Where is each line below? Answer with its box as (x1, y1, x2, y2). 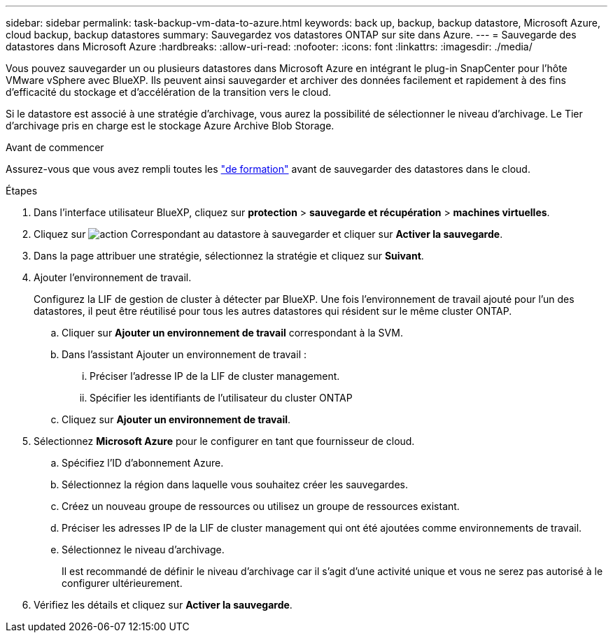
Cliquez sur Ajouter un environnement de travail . (62, 413, 291, 425)
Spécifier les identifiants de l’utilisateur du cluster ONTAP (90, 392, 353, 404)
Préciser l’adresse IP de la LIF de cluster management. (90, 370, 340, 382)
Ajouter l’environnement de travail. (34, 271, 192, 283)
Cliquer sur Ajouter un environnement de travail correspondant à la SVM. (62, 327, 403, 339)
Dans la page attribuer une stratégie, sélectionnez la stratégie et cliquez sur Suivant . (34, 250, 424, 262)
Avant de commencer (6, 141, 104, 153)
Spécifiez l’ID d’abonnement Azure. (62, 457, 224, 469)
